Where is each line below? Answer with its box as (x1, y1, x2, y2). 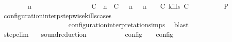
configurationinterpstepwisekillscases (3, 10, 112, 20)
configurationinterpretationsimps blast (68, 20, 189, 30)
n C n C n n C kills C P (27, 1, 229, 10)
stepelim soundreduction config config (3, 29, 174, 39)
